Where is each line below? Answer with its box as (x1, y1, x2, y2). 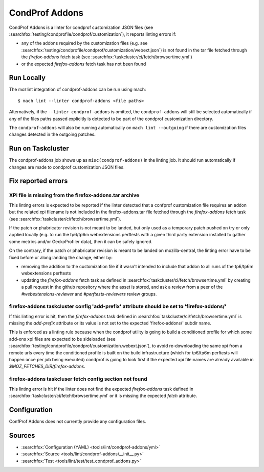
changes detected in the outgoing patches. (9, 131, 96, 137)
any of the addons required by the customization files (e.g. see (21, 40, 148, 46)
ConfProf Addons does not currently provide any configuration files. (9, 418, 146, 424)
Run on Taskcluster (9, 145, 69, 153)
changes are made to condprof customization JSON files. (9, 164, 125, 170)
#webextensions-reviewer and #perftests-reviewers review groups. (21, 291, 157, 297)
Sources (9, 431, 35, 440)
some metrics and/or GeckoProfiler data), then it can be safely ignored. (9, 238, 153, 245)
